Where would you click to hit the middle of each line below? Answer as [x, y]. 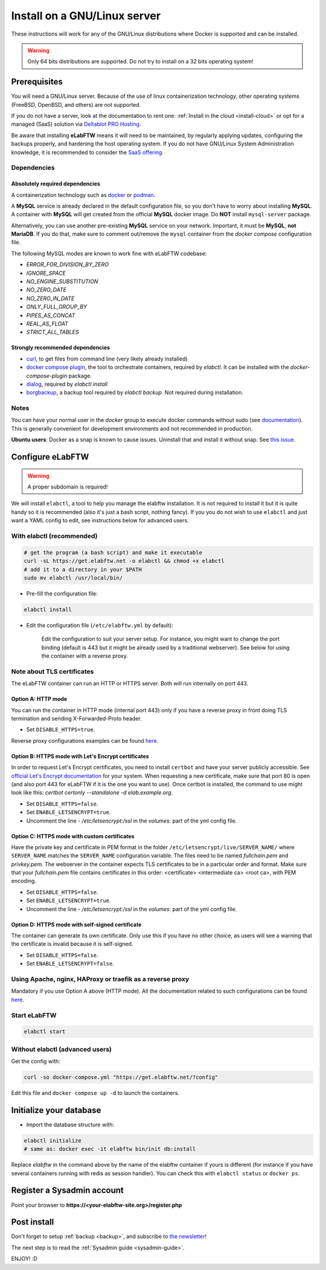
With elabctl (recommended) [54, 536]
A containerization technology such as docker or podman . [83, 195]
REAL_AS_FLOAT [47, 324]
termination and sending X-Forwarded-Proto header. [76, 718]
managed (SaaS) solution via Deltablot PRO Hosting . [76, 124]
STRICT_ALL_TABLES [53, 332]
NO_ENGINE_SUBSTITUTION [62, 281]
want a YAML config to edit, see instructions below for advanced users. [100, 521]
